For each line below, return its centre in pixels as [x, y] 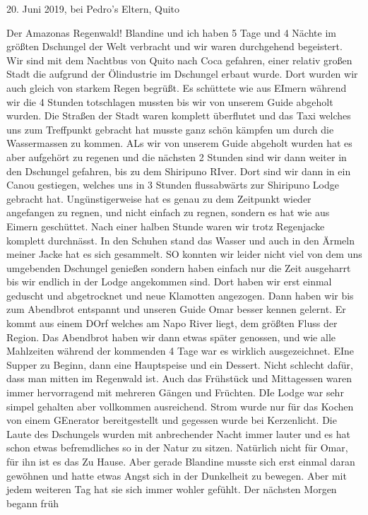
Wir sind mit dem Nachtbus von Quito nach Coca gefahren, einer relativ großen [179, 60]
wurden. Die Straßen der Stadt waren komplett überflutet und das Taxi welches [179, 116]
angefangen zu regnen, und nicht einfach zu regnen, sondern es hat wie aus [168, 212]
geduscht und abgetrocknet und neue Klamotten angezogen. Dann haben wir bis [180, 295]
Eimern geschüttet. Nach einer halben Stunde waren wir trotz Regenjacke [166, 226]
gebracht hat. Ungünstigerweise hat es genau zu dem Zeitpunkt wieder [159, 198]
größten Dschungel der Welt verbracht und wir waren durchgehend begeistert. [174, 46]
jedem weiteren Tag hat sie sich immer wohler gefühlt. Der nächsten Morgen [172, 489]
